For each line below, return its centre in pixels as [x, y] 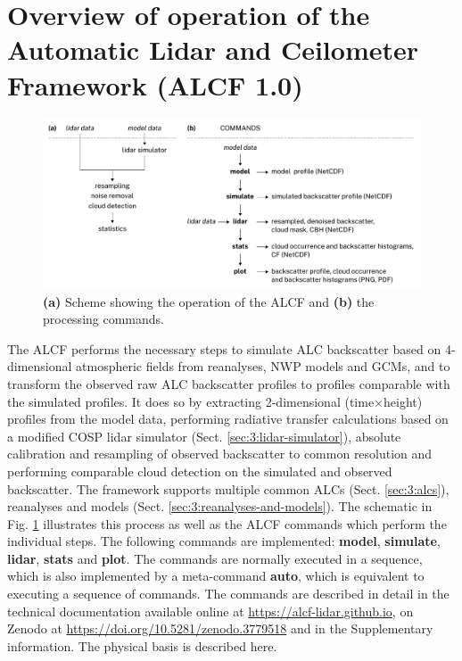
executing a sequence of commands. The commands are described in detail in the [228, 594]
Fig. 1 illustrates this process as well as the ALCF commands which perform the [227, 523]
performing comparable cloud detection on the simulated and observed [200, 471]
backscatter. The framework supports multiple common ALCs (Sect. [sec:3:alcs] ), [228, 488]
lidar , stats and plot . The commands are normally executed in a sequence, [215, 558]
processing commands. [103, 319]
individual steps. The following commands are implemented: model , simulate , [224, 541]
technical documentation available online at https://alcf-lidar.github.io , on [210, 611]
